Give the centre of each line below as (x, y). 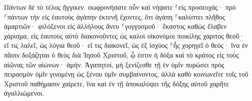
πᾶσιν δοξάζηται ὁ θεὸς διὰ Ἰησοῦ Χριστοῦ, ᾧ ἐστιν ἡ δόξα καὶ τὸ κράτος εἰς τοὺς (122, 54)
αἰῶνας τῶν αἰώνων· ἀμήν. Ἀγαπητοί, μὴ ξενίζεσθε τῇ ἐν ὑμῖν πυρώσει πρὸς (114, 64)
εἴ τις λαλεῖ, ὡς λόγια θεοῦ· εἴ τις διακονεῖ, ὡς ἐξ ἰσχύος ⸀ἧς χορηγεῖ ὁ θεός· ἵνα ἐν (126, 45)
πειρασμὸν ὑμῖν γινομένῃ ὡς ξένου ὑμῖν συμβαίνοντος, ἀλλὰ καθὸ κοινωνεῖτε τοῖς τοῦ (126, 74)
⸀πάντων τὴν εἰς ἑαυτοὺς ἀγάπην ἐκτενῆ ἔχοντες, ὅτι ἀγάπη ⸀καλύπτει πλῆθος (115, 16)
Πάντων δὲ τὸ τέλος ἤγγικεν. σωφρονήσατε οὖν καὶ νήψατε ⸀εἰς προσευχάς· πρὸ (120, 7)
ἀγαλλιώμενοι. (24, 93)
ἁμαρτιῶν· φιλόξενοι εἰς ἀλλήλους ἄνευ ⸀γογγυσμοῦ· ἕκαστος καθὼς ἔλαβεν (115, 26)
